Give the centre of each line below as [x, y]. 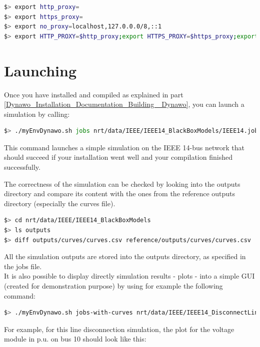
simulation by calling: [37, 114]
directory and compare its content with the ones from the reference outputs [120, 193]
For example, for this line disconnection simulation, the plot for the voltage [119, 329]
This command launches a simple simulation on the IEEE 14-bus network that [124, 147]
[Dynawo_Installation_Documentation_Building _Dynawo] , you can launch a [124, 104]
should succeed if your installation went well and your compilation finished [118, 157]
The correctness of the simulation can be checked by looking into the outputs [122, 183]
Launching [40, 70]
